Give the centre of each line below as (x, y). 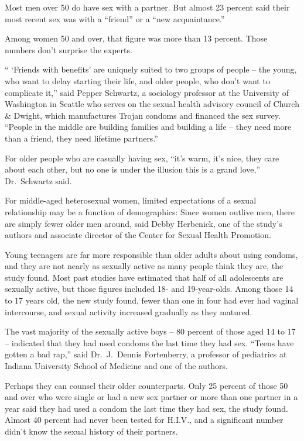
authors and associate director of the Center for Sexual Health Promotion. (138, 235)
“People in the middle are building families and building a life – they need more (148, 127)
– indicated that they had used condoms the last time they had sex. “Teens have (149, 342)
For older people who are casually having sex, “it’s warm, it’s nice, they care (142, 158)
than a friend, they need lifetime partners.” (81, 138)
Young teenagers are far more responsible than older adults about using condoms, (151, 254)
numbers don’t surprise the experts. (69, 49)
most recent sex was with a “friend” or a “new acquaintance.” (115, 18)
